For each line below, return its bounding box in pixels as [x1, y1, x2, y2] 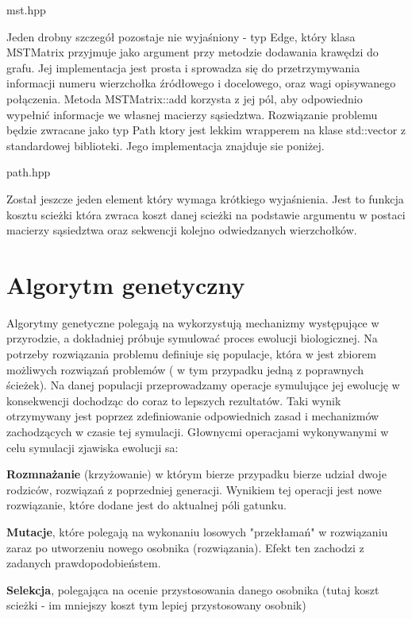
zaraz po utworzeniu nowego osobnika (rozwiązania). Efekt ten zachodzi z [6, 539, 364, 555]
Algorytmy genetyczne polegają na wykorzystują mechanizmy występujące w [6, 314, 379, 331]
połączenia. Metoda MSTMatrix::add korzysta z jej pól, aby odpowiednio [6, 90, 363, 106]
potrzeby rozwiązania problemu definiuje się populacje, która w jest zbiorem [6, 346, 376, 362]
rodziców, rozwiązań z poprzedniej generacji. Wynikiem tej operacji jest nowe [6, 481, 382, 497]
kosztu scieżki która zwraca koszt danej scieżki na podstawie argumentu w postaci [6, 206, 406, 222]
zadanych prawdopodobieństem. [6, 555, 161, 571]
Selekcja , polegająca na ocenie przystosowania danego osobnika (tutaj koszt [6, 581, 379, 598]
